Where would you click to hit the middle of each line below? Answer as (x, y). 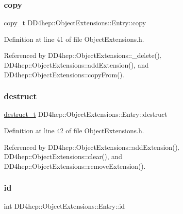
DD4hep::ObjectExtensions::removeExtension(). (75, 166)
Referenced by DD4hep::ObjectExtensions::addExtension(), (92, 147)
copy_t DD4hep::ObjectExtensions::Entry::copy (75, 23)
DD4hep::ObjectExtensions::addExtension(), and (76, 65)
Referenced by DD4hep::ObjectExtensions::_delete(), (83, 55)
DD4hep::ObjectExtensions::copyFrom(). (64, 74)
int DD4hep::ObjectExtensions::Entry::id (65, 205)
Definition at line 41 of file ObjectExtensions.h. (74, 39)
